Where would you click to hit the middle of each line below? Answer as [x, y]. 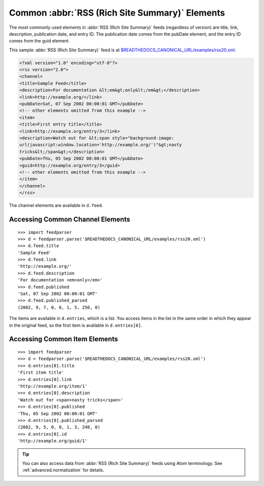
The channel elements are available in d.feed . [56, 206]
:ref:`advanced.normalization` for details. [63, 470]
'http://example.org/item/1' [53, 386]
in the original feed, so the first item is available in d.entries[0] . [76, 325]
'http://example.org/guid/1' [53, 441]
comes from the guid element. [39, 41]
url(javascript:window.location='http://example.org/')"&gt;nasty [100, 145]
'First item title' [41, 373]
